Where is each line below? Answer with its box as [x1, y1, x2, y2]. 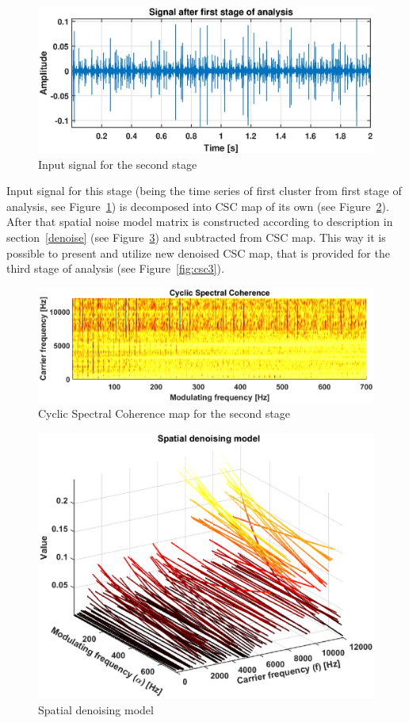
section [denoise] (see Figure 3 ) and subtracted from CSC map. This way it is [6, 229, 386, 246]
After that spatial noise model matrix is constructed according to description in [6, 213, 393, 230]
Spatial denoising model [38, 701, 154, 717]
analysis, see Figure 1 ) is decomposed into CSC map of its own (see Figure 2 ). [6, 197, 389, 214]
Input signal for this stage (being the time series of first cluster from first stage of [6, 182, 402, 199]
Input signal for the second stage [38, 155, 197, 172]
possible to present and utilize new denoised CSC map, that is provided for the [6, 244, 390, 261]
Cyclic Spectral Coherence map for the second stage [38, 405, 290, 422]
